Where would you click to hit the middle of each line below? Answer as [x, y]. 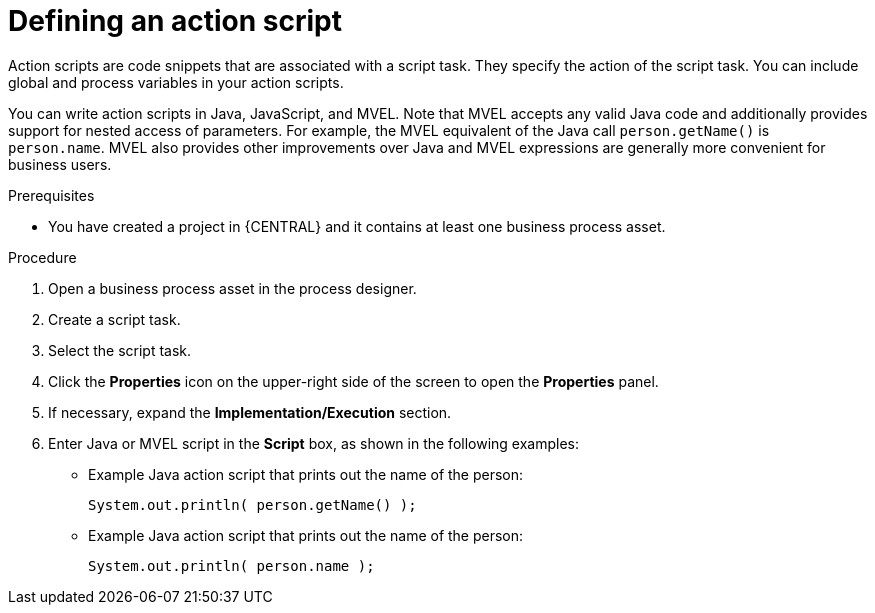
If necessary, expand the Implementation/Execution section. [250, 412]
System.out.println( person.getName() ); [252, 504]
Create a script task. [114, 319]
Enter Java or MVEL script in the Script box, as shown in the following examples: [314, 443]
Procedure [42, 257]
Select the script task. [120, 350]
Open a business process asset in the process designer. [232, 288]
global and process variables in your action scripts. [176, 82]
